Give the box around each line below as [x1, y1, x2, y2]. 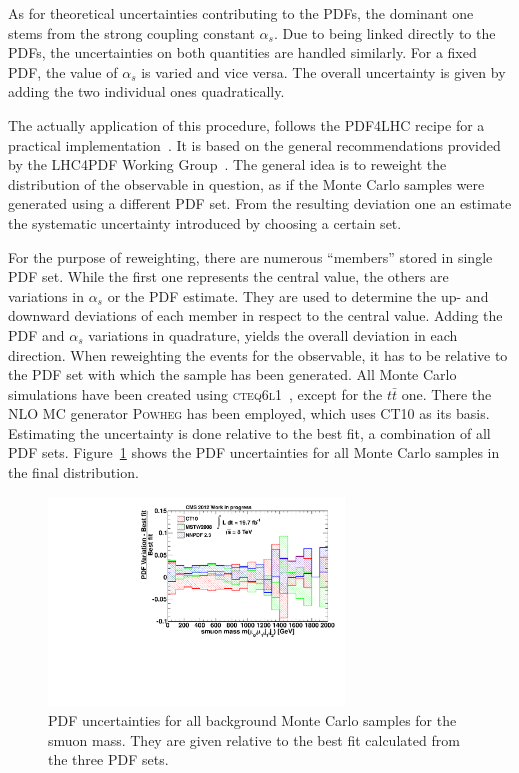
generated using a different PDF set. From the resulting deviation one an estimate [8, 193, 512, 214]
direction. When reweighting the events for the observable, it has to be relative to [8, 344, 508, 365]
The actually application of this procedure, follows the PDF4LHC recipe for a [8, 114, 485, 135]
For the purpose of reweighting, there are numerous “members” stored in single [8, 246, 493, 267]
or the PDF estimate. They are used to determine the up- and [107, 285, 489, 306]
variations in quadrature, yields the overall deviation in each [88, 324, 458, 345]
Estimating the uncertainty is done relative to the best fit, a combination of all [8, 422, 491, 443]
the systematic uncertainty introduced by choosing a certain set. [8, 212, 402, 233]
